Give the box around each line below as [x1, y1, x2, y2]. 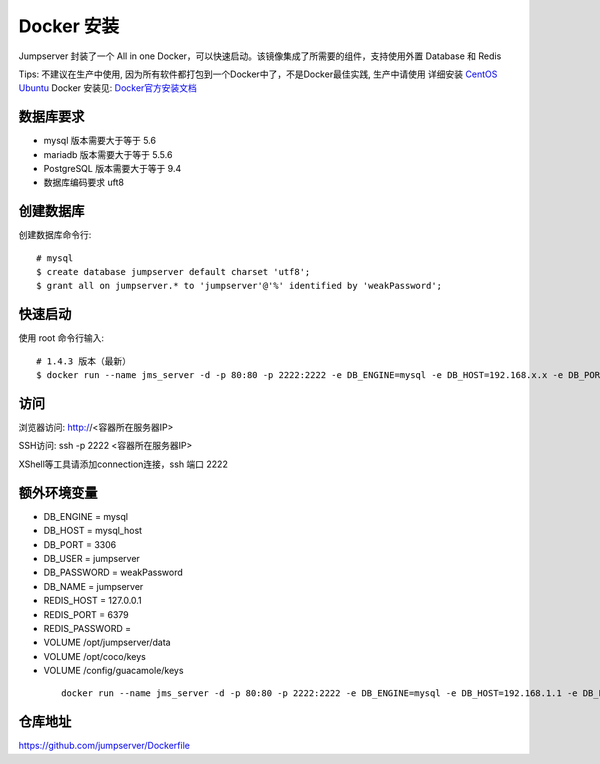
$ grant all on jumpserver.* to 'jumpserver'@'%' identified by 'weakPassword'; [36, 280, 443, 292]
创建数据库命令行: [18, 229, 92, 241]
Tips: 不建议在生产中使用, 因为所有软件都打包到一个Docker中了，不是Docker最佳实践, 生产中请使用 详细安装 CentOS [18, 68, 498, 80]
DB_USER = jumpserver [43, 552, 140, 564]
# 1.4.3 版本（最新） [36, 355, 132, 367]
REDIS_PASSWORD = [43, 622, 132, 634]
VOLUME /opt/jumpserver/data [43, 636, 171, 649]
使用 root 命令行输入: [18, 332, 105, 344]
